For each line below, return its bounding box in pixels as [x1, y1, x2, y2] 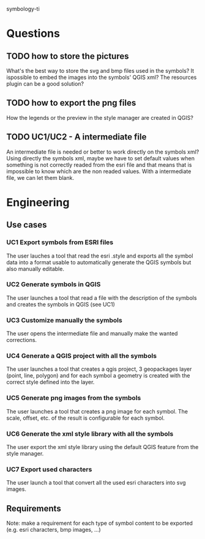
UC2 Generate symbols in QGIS [6, 280, 101, 289]
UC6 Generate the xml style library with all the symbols [6, 429, 174, 438]
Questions [6, 27, 60, 40]
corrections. [6, 336, 37, 344]
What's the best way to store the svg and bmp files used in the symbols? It [6, 67, 195, 74]
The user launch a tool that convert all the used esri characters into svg [6, 479, 186, 486]
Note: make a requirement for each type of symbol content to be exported [6, 519, 193, 527]
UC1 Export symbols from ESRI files [6, 238, 114, 247]
